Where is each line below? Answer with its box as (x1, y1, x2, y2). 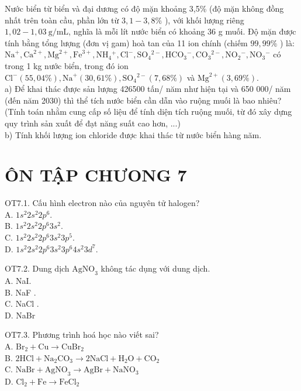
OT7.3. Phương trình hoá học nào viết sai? (5, 328, 159, 341)
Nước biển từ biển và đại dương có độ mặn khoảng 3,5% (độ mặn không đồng (5, 2, 284, 14)
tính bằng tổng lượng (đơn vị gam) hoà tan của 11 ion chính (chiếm (5, 36, 248, 49)
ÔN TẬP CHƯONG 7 (5, 163, 187, 187)
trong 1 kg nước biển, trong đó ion (5, 59, 129, 71)
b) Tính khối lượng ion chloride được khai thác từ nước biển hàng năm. (5, 128, 262, 140)
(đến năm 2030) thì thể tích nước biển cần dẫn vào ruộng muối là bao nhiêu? (5, 94, 282, 106)
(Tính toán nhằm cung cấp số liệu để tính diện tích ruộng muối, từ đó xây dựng (5, 105, 292, 118)
